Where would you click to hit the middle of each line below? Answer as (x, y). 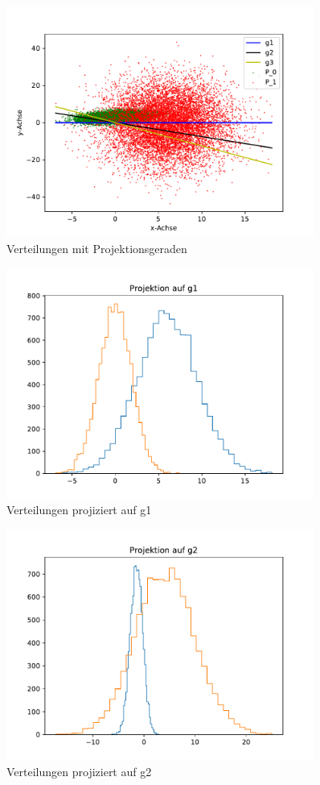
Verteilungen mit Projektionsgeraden (97, 248)
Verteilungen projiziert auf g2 (79, 771)
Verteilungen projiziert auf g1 (79, 510)
